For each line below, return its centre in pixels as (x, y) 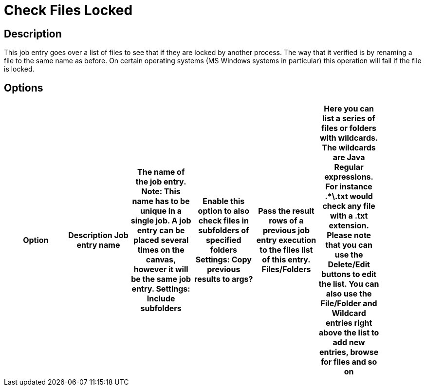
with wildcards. (349, 138)
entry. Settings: (161, 289)
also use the (349, 294)
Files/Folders (286, 269)
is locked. (19, 69)
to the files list (286, 250)
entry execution (286, 240)
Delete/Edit (349, 265)
